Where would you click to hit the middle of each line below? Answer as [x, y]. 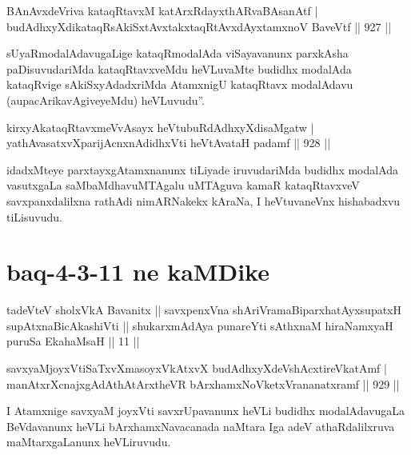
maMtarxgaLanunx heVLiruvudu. [89, 442]
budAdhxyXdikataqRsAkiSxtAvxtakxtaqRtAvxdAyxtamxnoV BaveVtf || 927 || [199, 26]
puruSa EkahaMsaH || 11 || [73, 341]
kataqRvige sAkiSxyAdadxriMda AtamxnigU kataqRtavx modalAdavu [180, 84]
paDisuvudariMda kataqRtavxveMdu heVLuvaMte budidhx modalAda [179, 68]
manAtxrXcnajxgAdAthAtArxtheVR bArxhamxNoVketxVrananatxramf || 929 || [203, 383]
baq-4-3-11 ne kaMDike [138, 271]
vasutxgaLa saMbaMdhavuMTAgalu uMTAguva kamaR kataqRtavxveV [183, 185]
